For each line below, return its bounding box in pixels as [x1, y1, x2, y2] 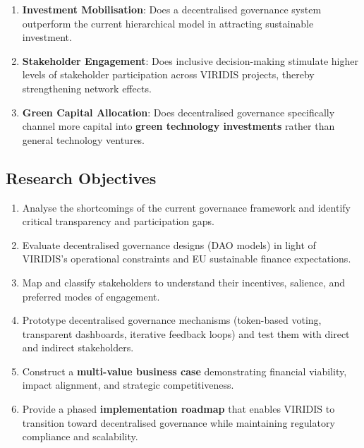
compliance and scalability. [22, 429, 138, 444]
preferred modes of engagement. [22, 289, 160, 303]
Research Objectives [6, 167, 157, 188]
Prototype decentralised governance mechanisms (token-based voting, [22, 313, 322, 327]
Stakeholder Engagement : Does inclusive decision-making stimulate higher [22, 53, 358, 68]
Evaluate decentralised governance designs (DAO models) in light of [22, 237, 316, 252]
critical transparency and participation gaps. [22, 214, 214, 229]
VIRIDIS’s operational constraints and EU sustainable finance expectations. [22, 251, 351, 266]
